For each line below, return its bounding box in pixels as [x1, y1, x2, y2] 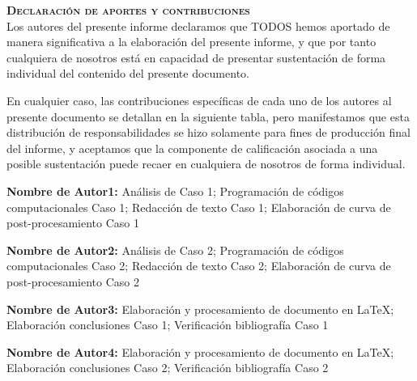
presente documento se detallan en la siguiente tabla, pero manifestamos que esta [6, 108, 410, 125]
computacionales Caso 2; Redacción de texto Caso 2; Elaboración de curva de [6, 257, 391, 274]
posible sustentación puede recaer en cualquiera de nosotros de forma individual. [6, 155, 406, 172]
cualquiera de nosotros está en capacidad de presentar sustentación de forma [6, 49, 386, 66]
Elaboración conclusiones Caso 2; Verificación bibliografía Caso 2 [6, 359, 329, 376]
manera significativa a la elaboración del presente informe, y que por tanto [6, 33, 377, 50]
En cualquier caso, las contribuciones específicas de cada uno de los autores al [6, 91, 392, 108]
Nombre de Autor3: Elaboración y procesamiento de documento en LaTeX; [6, 300, 394, 317]
